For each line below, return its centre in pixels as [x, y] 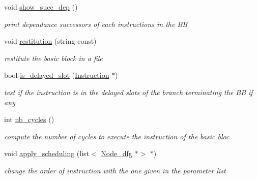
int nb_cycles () [29, 119]
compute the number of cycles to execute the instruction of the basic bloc [117, 136]
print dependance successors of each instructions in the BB [96, 24]
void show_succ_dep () [41, 7]
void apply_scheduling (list [47, 153]
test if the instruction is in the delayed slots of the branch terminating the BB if [128, 92]
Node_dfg [117, 153]
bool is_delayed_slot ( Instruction [57, 75]
